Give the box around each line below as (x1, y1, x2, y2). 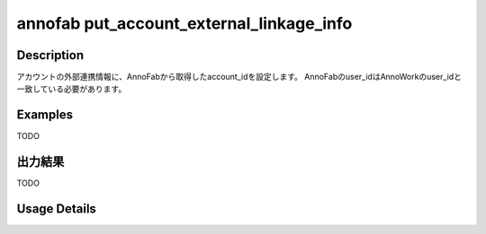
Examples (16, 108, 74, 123)
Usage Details (16, 202, 96, 217)
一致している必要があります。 (16, 83, 127, 94)
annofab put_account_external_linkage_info (16, 13, 353, 33)
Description (16, 48, 85, 63)
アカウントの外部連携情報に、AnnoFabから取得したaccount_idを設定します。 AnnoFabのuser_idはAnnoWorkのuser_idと (16, 72, 463, 82)
